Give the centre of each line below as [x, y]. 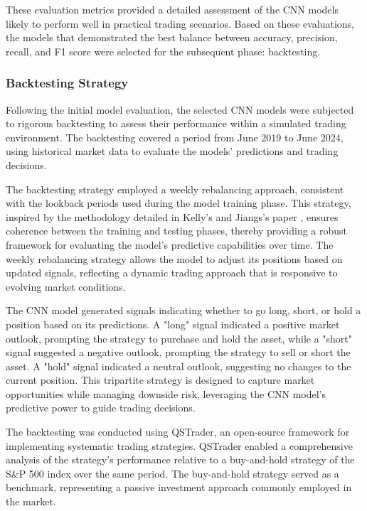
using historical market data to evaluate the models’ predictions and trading [172, 151]
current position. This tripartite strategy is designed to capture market [160, 380]
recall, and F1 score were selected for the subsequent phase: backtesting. [163, 51]
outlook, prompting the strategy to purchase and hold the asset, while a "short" [179, 338]
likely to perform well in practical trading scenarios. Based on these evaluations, [180, 23]
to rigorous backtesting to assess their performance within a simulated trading [176, 123]
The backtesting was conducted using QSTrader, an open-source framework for [178, 432]
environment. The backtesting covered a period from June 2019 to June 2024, [175, 137]
